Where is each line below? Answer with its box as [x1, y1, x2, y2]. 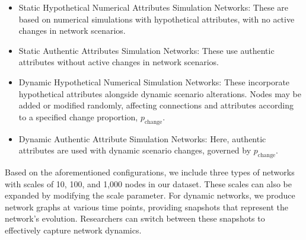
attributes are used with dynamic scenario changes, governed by [18, 144, 251, 156]
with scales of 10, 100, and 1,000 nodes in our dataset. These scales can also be [5, 177, 292, 190]
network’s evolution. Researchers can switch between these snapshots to [5, 212, 265, 225]
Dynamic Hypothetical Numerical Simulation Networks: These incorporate [18, 75, 290, 88]
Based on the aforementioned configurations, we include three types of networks [5, 165, 295, 178]
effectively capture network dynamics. [5, 223, 142, 236]
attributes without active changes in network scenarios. [18, 56, 219, 68]
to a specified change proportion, [18, 110, 138, 123]
